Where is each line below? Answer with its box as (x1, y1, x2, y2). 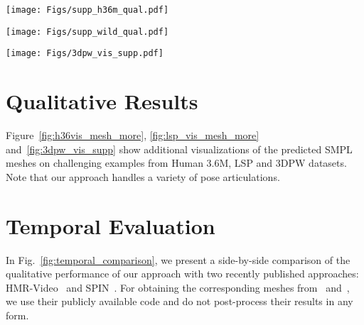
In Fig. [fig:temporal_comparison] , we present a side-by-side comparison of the (6, 252, 350, 267)
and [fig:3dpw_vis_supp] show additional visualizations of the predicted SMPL (6, 141, 353, 156)
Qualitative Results (6, 87, 198, 116)
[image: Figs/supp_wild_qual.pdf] (6, 26, 169, 37)
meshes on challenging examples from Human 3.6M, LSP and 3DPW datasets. (6, 155, 347, 170)
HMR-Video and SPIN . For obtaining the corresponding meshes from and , (6, 280, 350, 294)
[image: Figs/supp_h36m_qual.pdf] (6, 5, 169, 15)
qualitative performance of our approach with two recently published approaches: (6, 266, 359, 281)
